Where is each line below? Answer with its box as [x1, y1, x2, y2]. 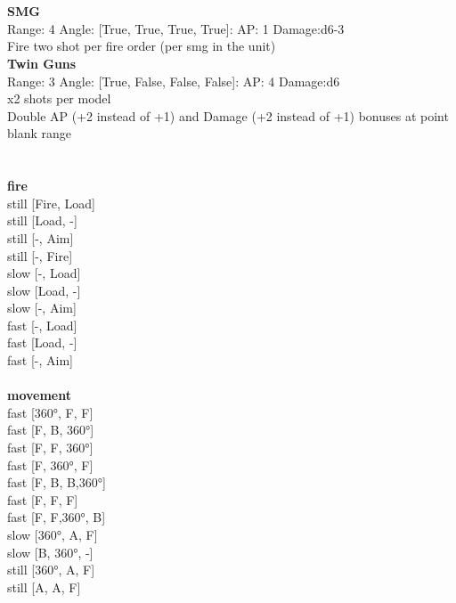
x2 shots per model [7, 89, 111, 108]
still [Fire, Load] [7, 193, 95, 212]
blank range [7, 124, 72, 143]
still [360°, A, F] [7, 560, 95, 579]
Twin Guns [7, 53, 77, 72]
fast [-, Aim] [7, 351, 73, 370]
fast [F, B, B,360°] [7, 473, 106, 492]
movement [7, 386, 71, 404]
